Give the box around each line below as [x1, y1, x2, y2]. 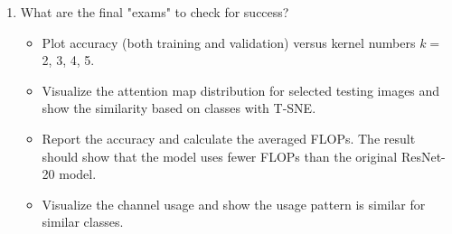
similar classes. [42, 212, 124, 231]
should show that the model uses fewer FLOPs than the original [42, 146, 398, 165]
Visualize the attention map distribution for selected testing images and [42, 80, 440, 99]
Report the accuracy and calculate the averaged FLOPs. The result [42, 128, 416, 147]
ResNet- [400, 146, 446, 165]
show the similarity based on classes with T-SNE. [42, 98, 316, 117]
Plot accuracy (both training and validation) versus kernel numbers [42, 33, 416, 51]
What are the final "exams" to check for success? [20, 3, 289, 21]
